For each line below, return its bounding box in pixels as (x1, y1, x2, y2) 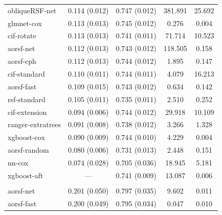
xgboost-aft (8, 170, 43, 180)
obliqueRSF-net (8, 5, 57, 15)
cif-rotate (8, 30, 36, 41)
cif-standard (8, 68, 45, 79)
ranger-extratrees (8, 119, 61, 130)
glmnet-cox (8, 17, 42, 28)
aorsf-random (8, 145, 49, 155)
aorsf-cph (8, 56, 36, 66)
